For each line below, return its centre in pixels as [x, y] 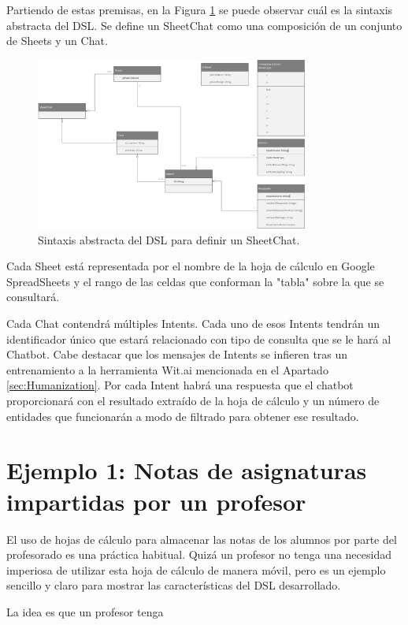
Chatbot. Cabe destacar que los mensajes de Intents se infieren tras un [177, 354]
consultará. [33, 297]
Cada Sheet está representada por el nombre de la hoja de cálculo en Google [191, 266]
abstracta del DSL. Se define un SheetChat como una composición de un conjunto [204, 25]
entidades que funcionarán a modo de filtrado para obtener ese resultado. [183, 416]
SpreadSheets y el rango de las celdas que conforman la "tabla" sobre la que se [195, 281]
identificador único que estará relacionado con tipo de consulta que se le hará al [199, 339]
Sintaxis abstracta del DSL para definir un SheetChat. [169, 239]
